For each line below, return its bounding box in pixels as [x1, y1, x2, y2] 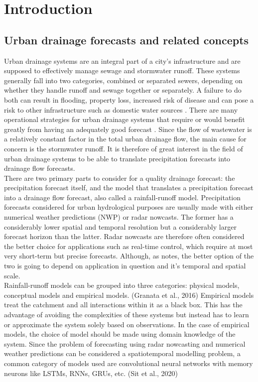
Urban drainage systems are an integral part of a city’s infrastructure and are [4, 55, 241, 66]
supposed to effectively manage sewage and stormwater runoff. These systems [4, 65, 240, 76]
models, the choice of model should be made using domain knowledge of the [4, 329, 236, 339]
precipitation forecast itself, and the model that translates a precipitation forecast [4, 182, 254, 193]
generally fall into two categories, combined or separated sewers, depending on [4, 75, 243, 85]
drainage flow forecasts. [4, 163, 75, 173]
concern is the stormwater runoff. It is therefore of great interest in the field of [4, 143, 243, 153]
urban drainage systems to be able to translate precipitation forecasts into [4, 153, 231, 163]
